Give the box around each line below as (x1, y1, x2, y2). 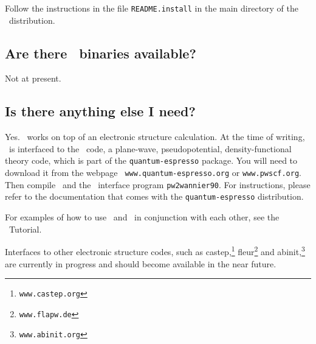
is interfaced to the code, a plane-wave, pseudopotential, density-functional (9, 142, 292, 155)
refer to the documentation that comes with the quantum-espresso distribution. (5, 190, 304, 203)
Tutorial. (9, 222, 42, 235)
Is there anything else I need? (5, 102, 196, 121)
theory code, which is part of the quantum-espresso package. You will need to (5, 154, 298, 167)
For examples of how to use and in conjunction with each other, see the (5, 211, 280, 223)
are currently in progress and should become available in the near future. (5, 257, 276, 270)
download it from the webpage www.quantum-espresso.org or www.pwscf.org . (5, 166, 301, 179)
